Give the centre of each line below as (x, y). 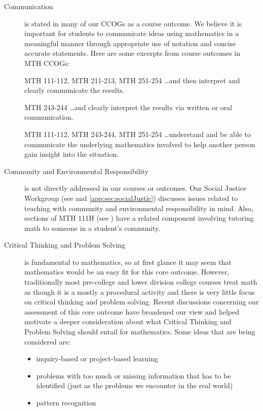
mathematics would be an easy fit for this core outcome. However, (127, 272)
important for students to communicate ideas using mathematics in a (132, 33)
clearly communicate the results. (74, 90)
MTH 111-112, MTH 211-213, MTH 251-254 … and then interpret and (132, 80)
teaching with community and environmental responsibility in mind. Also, (139, 208)
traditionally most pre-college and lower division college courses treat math (141, 282)
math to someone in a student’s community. (92, 228)
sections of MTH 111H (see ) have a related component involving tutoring (139, 218)
